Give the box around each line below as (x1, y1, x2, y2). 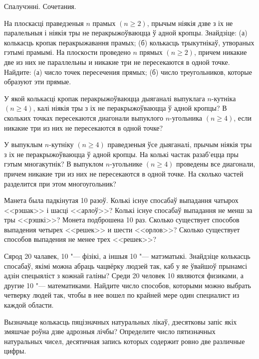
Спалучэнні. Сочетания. (4, 1, 76, 11)
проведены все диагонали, (176, 159, 256, 169)
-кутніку (49, 139, 74, 150)
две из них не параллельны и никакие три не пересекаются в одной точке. (4, 56, 230, 67)
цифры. (4, 346, 26, 356)
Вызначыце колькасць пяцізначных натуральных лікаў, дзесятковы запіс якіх (4, 316, 237, 327)
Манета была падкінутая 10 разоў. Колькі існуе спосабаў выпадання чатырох (4, 195, 239, 205)
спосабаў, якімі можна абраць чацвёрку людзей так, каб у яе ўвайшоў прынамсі (4, 260, 248, 271)
